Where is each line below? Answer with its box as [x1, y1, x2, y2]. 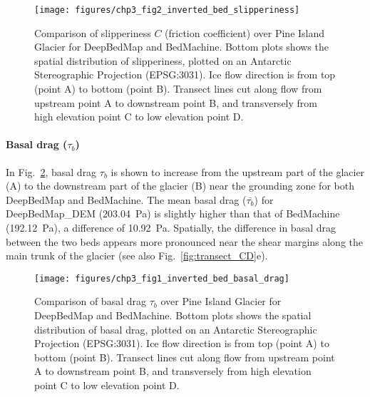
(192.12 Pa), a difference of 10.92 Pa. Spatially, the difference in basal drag [6, 220, 336, 234]
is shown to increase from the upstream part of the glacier [111, 164, 365, 179]
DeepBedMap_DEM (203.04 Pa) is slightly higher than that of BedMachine [6, 206, 340, 221]
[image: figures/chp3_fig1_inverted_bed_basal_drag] [34, 273, 289, 284]
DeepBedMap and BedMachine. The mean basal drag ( [6, 192, 247, 207]
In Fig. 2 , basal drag [6, 164, 97, 179]
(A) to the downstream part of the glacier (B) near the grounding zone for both [6, 178, 354, 193]
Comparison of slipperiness [34, 25, 151, 40]
